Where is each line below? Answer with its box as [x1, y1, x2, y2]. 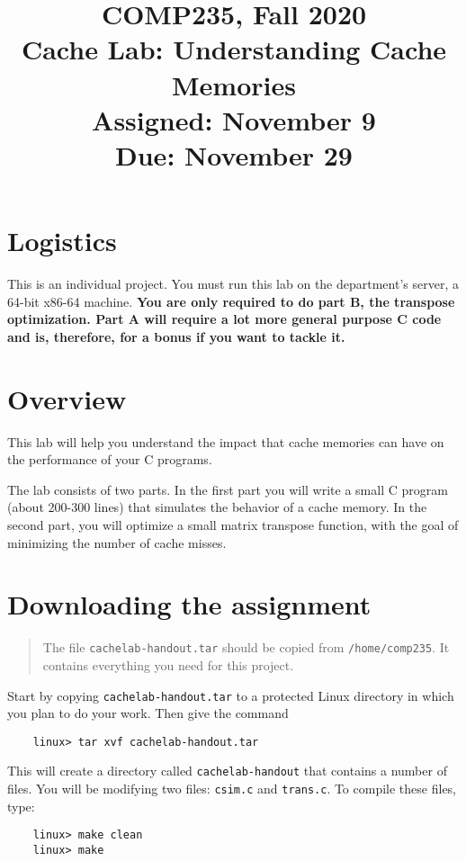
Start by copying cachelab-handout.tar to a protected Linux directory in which [7, 686, 454, 704]
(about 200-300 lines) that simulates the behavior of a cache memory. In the [7, 498, 427, 516]
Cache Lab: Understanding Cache [21, 31, 447, 67]
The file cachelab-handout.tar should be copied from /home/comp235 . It [42, 638, 450, 657]
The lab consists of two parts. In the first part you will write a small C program [7, 480, 448, 498]
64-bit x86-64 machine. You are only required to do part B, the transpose [7, 291, 455, 310]
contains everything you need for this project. [42, 655, 294, 674]
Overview [7, 380, 127, 417]
